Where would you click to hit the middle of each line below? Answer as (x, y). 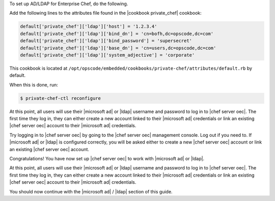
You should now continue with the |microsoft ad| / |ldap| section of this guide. (91, 191)
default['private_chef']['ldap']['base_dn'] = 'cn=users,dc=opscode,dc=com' (118, 48)
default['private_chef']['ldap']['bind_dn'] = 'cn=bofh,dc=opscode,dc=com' (117, 34)
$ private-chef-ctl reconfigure (61, 98)
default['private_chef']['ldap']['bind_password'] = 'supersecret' (106, 41)
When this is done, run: (34, 84)
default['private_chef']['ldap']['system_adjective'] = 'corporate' (107, 55)
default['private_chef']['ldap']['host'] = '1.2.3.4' (89, 26)
